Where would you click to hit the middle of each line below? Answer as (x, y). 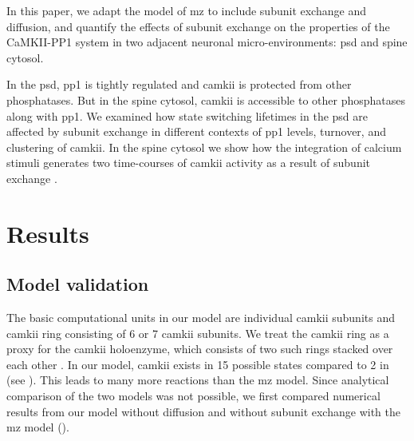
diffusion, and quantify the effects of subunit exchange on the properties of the (198, 26)
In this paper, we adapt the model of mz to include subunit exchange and (186, 10)
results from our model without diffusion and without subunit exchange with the (203, 411)
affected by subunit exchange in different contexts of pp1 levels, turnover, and (196, 131)
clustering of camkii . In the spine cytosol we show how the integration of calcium (204, 147)
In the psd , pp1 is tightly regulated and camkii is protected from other (179, 84)
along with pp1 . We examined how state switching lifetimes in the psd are (187, 115)
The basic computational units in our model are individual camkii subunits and (201, 318)
